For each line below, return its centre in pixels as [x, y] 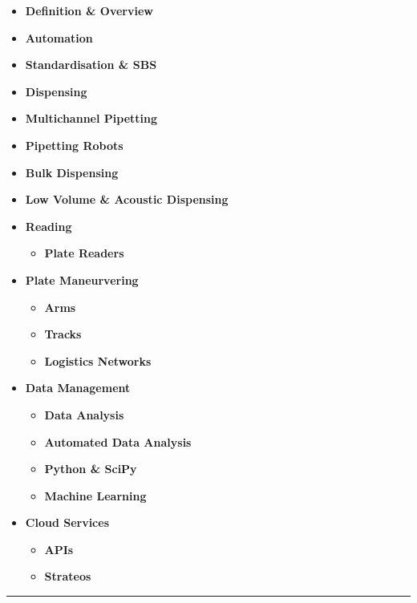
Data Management [78, 388]
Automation [59, 37]
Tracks [63, 334]
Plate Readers [84, 253]
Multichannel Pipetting [91, 118]
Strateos [68, 576]
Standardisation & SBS [91, 65]
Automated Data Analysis [118, 441]
